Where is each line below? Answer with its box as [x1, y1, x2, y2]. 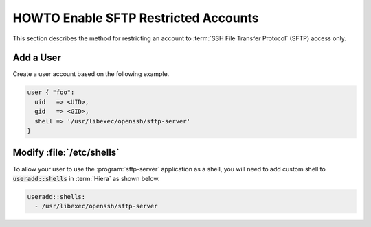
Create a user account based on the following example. [12, 70, 170, 78]
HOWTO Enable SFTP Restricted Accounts [12, 10, 259, 25]
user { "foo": [27, 88, 75, 96]
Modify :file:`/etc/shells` [12, 147, 120, 158]
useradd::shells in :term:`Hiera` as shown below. [12, 174, 160, 182]
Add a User [12, 52, 62, 64]
